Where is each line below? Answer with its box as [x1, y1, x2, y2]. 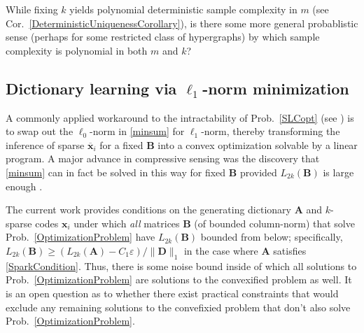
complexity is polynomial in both [6, 43, 148, 57]
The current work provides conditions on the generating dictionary [6, 202, 291, 217]
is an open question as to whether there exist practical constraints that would [6, 285, 339, 300]
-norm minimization [202, 77, 349, 99]
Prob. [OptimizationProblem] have [6, 229, 155, 244]
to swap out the [6, 124, 73, 139]
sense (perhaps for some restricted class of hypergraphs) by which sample [6, 29, 320, 44]
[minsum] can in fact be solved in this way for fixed [6, 164, 226, 179]
